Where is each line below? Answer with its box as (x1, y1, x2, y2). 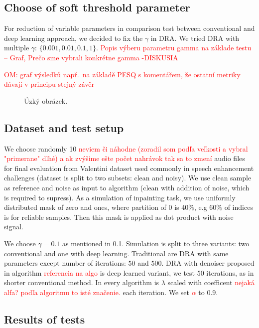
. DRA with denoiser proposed (161, 258, 255, 268)
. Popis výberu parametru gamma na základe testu (96, 42, 252, 53)
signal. (4, 221, 23, 232)
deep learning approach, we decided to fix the (4, 32, 143, 43)
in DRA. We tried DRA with (150, 32, 240, 43)
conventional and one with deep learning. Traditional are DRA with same (4, 248, 229, 258)
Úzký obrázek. (24, 95, 68, 106)
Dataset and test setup (4, 120, 124, 135)
